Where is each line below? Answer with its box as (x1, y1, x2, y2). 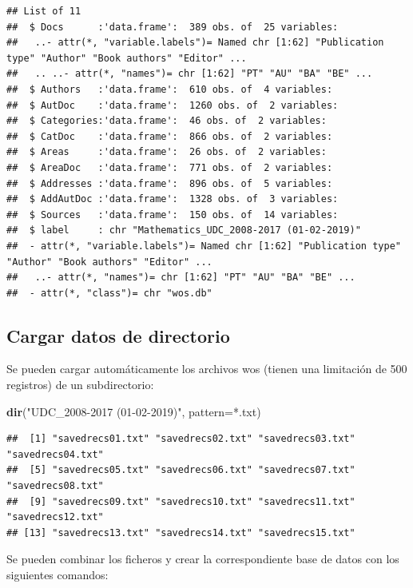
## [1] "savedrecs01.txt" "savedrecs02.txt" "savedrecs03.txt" (6, 433, 355, 445)
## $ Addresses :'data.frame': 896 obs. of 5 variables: (6, 177, 333, 189)
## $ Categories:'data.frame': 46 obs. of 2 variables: (6, 115, 327, 127)
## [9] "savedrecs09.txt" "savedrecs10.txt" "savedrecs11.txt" (6, 495, 355, 507)
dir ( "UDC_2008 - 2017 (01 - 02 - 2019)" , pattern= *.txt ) (6, 403, 261, 419)
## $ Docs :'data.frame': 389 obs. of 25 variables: (6, 21, 339, 33)
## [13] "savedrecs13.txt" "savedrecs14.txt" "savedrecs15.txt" (6, 526, 355, 538)
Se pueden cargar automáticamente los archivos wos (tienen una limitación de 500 (6, 360, 407, 377)
